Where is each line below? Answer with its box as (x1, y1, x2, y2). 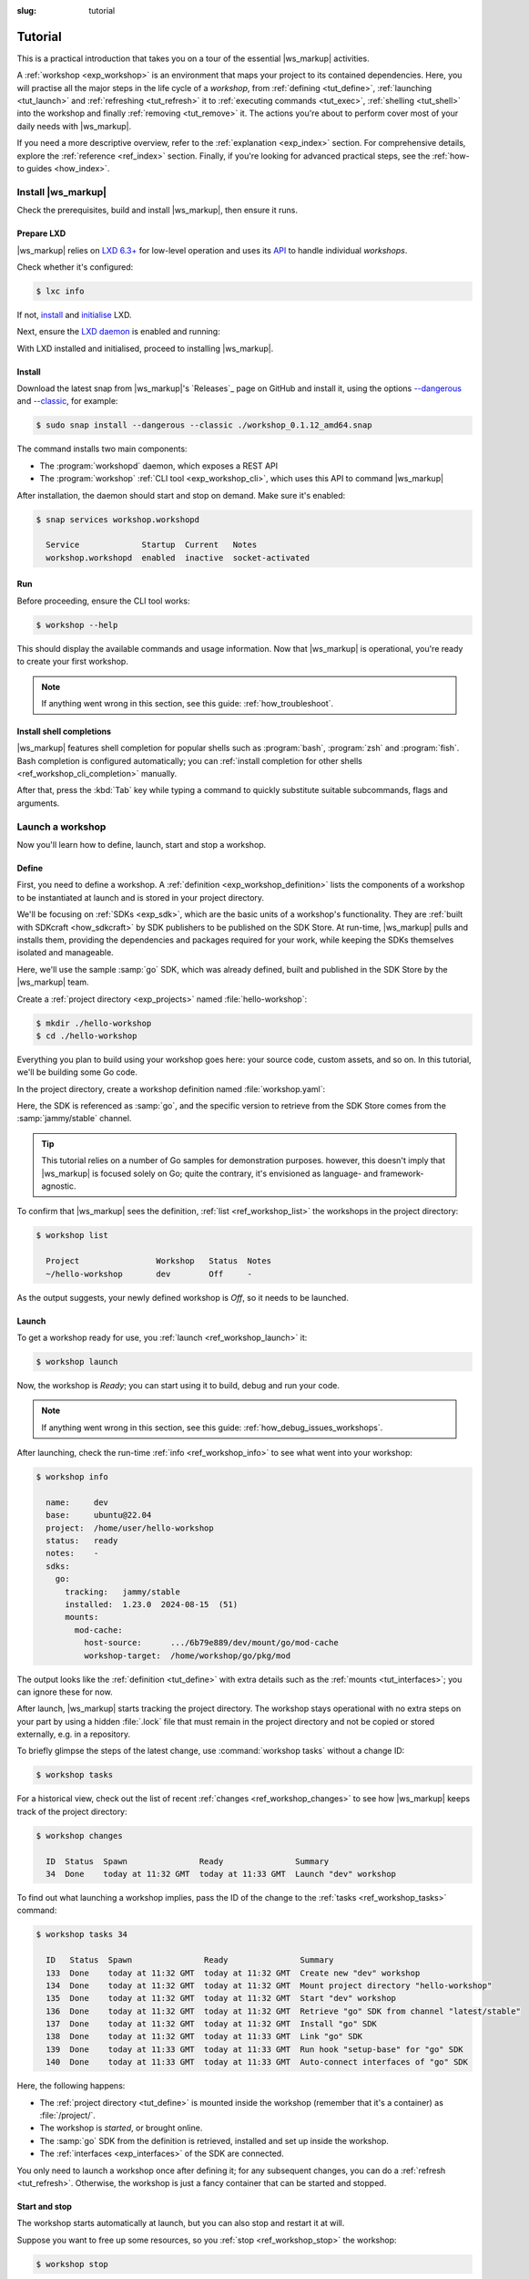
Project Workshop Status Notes (46, 1256, 272, 1266)
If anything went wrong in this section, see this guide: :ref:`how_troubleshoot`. (41, 697, 334, 708)
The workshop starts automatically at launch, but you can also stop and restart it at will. (16, 2218, 345, 2229)
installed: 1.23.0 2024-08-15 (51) (65, 1599, 239, 1609)
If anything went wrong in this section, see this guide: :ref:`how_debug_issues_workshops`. (41, 1422, 383, 1433)
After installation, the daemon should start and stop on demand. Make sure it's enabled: (16, 490, 346, 500)
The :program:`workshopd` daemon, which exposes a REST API (39, 460, 279, 471)
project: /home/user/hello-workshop (46, 1522, 214, 1533)
